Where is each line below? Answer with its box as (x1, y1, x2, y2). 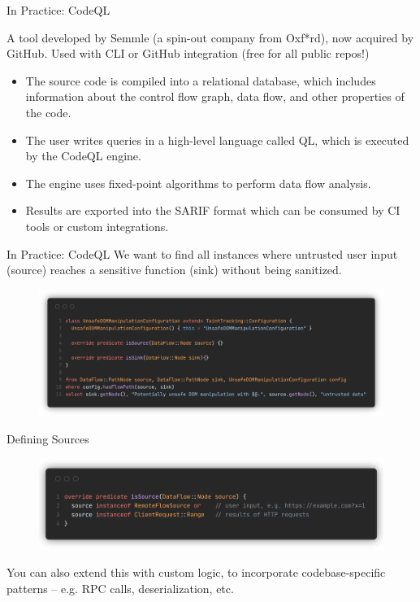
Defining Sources (6, 430, 89, 447)
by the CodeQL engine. (25, 147, 141, 164)
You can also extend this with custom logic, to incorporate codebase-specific (6, 564, 386, 581)
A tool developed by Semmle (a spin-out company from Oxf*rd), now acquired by (6, 28, 414, 46)
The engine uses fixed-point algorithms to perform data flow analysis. (25, 174, 371, 191)
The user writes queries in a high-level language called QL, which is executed (25, 131, 409, 148)
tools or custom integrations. (25, 217, 169, 234)
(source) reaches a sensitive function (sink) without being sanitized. (6, 261, 342, 278)
